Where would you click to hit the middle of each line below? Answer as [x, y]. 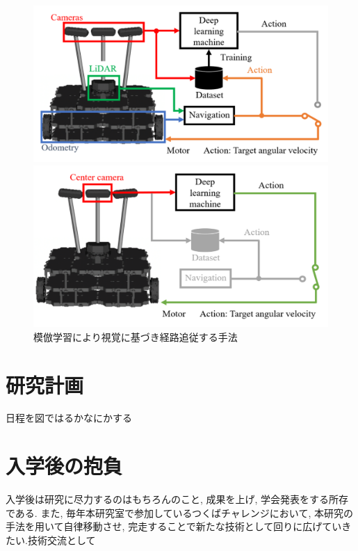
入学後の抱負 [64, 466]
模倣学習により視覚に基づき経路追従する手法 [136, 336]
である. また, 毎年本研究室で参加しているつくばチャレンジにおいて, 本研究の [179, 512]
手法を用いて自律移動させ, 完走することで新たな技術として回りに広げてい [174, 526]
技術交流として [62, 540]
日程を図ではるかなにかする [69, 418]
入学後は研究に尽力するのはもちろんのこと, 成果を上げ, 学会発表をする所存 [177, 499]
